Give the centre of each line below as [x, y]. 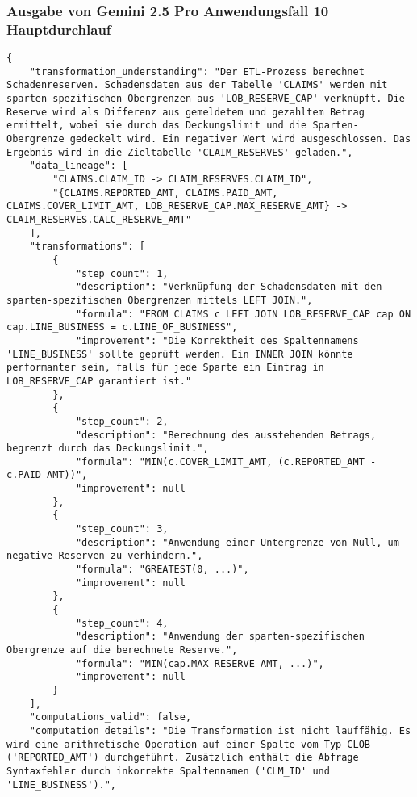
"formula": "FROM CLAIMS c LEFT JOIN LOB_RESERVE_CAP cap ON [243, 314]
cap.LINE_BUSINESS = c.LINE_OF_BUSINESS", [122, 327]
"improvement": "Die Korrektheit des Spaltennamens [217, 340]
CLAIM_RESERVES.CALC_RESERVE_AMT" [99, 220]
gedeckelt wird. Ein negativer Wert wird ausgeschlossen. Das [240, 139]
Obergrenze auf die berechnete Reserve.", [122, 650]
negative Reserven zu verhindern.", [105, 556]
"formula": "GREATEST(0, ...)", [162, 570]
